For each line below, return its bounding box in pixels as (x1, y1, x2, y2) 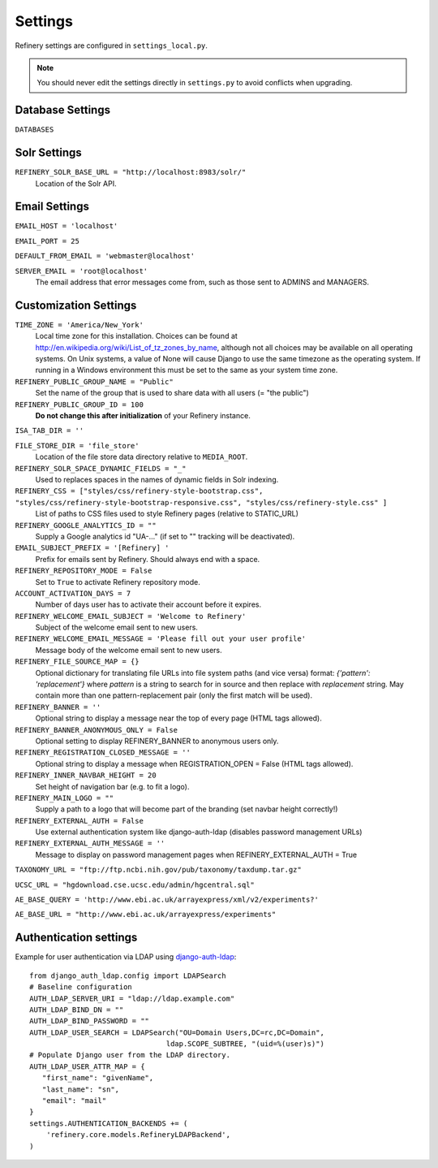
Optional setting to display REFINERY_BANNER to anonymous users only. (35, 736, 279, 746)
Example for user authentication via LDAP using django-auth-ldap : (15, 952, 237, 962)
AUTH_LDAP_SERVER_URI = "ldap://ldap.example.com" (29, 993, 235, 1003)
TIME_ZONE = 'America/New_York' (15, 320, 144, 329)
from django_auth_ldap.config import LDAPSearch (29, 971, 226, 980)
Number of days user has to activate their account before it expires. (35, 599, 262, 609)
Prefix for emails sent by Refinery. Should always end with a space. (35, 554, 260, 564)
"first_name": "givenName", (41, 1073, 154, 1083)
